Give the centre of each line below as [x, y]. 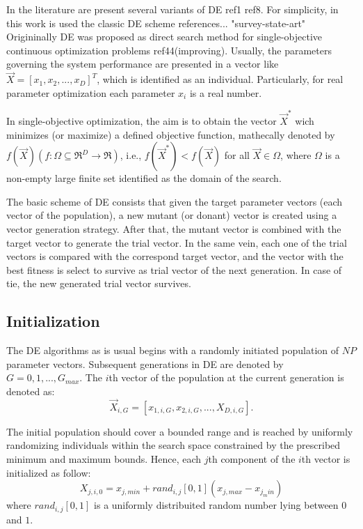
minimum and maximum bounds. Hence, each [104, 459]
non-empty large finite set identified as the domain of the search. [144, 178]
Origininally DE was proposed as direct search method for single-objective [164, 37]
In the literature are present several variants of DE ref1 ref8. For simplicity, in [172, 9]
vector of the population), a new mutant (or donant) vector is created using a [172, 215]
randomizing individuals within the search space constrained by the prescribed [174, 445]
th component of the [252, 459]
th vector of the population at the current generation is [226, 377]
